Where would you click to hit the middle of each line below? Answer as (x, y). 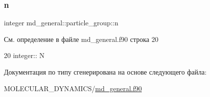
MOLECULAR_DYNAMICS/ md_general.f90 (73, 88)
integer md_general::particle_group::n (61, 23)
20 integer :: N (24, 55)
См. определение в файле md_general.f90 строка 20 (81, 39)
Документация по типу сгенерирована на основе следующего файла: (105, 72)
